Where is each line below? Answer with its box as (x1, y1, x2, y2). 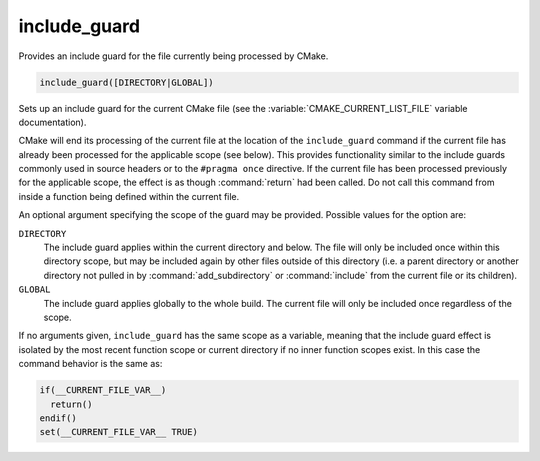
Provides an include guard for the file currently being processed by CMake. (18, 50, 329, 62)
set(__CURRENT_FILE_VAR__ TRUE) (39, 426, 199, 438)
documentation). (18, 116, 87, 128)
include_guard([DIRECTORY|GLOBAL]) (39, 76, 214, 88)
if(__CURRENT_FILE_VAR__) (39, 385, 167, 396)
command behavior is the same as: (18, 358, 163, 370)
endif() (39, 412, 77, 424)
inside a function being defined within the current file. (18, 190, 240, 202)
